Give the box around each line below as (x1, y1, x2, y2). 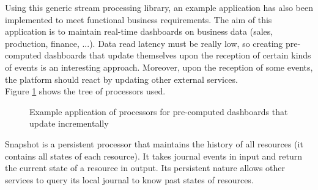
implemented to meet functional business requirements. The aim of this (5, 13, 272, 26)
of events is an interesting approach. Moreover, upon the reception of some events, (5, 60, 313, 73)
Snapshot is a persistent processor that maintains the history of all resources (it (5, 137, 303, 150)
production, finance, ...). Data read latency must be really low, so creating (5, 37, 283, 49)
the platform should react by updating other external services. (5, 72, 238, 85)
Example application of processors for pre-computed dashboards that (29, 105, 288, 118)
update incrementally (29, 117, 109, 130)
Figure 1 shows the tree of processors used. (5, 85, 166, 97)
